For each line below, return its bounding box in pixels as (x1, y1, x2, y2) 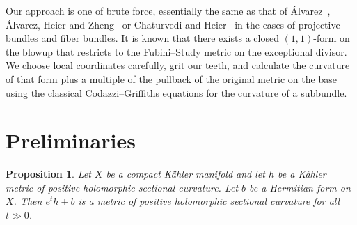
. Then (13, 194, 42, 208)
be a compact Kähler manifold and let (106, 166, 265, 181)
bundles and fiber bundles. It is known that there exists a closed (6, 31, 279, 45)
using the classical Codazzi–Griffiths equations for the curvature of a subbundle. (6, 85, 347, 100)
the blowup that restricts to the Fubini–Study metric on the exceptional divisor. (6, 44, 347, 59)
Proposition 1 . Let (6, 166, 91, 181)
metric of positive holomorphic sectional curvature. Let (6, 180, 239, 194)
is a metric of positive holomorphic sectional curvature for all (78, 194, 340, 208)
